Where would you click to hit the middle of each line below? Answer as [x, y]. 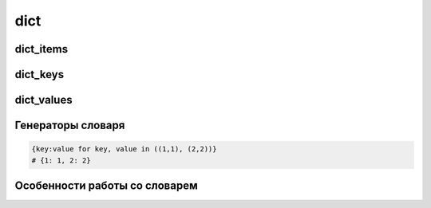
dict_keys [39, 75]
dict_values [43, 100]
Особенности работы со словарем [107, 186]
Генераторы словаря [70, 126]
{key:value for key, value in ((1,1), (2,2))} [124, 149]
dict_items [41, 49]
